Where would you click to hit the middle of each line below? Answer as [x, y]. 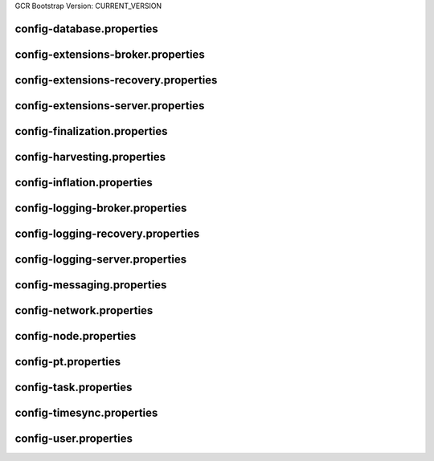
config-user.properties [74, 439]
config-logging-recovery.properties [107, 233]
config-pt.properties [68, 362]
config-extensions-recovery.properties [116, 80]
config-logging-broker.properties [101, 208]
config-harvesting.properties [90, 157]
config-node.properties [76, 336]
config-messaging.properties [91, 285]
